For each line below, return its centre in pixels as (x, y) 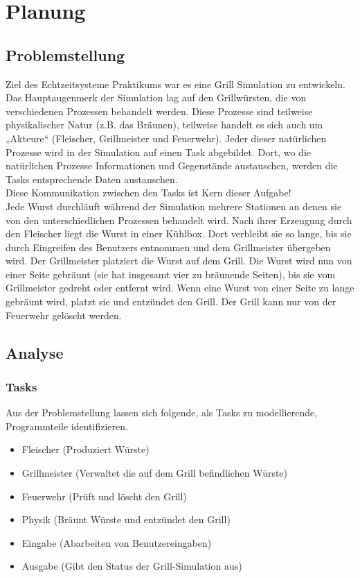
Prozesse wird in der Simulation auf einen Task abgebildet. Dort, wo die (159, 152)
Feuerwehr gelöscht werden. (64, 315)
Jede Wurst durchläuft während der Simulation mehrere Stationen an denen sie (174, 206)
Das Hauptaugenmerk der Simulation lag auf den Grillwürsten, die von (156, 97)
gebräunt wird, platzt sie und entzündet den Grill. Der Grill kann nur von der (171, 301)
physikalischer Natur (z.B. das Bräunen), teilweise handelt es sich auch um (164, 125)
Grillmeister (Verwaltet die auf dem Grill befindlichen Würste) (155, 473)
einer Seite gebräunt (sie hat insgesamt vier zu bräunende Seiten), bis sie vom (171, 274)
